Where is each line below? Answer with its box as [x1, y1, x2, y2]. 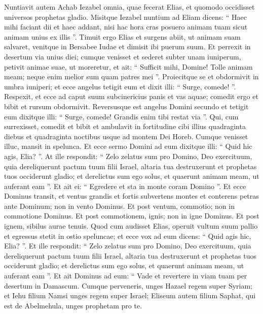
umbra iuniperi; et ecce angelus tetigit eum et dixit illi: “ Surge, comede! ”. [4, 81, 236, 91]
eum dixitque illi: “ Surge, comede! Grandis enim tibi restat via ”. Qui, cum [4, 111, 239, 121]
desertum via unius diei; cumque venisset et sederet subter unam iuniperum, [4, 51, 241, 61]
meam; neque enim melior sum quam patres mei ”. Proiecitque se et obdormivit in [4, 71, 259, 82]
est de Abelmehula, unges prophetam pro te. [4, 300, 142, 310]
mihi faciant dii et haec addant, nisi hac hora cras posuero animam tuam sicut [4, 21, 248, 32]
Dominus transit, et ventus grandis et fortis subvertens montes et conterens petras [4, 191, 259, 201]
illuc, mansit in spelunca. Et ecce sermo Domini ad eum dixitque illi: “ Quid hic [4, 141, 252, 151]
